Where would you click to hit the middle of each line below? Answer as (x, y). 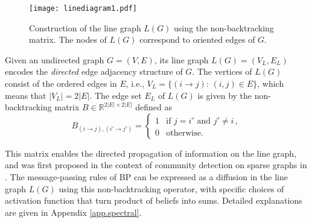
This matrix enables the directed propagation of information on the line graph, (151, 153)
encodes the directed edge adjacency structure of (94, 71)
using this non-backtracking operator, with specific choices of (171, 188)
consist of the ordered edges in (61, 83)
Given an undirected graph (55, 59)
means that (26, 95)
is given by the (225, 95)
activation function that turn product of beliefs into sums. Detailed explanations (154, 200)
